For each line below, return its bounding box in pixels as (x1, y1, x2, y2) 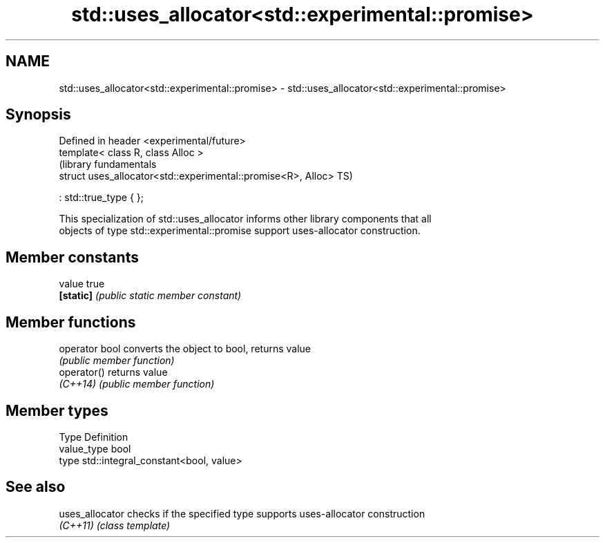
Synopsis (6, 106, 71, 124)
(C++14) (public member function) (59, 378, 215, 390)
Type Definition (59, 430, 128, 443)
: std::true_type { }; (59, 191, 144, 204)
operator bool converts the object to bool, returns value (59, 343, 311, 355)
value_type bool (59, 442, 131, 455)
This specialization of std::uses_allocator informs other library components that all (59, 213, 432, 225)
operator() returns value (59, 366, 168, 379)
